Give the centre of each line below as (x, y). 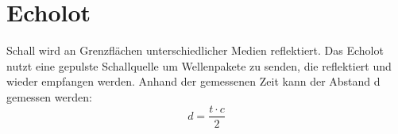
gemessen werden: (49, 96)
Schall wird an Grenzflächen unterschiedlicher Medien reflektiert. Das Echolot (195, 50)
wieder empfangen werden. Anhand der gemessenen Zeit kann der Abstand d (193, 81)
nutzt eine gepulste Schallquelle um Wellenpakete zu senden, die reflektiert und (199, 65)
